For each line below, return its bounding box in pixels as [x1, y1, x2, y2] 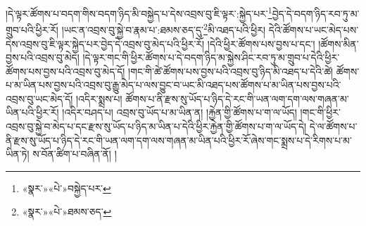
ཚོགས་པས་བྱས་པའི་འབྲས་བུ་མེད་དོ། [6, 63, 125, 78]
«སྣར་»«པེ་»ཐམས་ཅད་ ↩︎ [22, 204, 112, 219]
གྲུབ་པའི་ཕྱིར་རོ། [6, 22, 58, 37]
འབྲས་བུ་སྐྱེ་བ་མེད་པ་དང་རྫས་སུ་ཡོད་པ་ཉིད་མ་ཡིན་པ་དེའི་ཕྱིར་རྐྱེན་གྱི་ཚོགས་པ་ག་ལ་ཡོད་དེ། [6, 119, 307, 134]
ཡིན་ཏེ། [6, 146, 30, 161]
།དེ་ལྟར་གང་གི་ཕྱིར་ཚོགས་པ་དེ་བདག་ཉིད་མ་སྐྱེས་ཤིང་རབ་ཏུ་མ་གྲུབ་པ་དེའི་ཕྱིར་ [82, 50, 340, 65]
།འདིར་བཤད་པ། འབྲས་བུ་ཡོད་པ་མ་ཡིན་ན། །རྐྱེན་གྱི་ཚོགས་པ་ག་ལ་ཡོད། [62, 105, 297, 120]
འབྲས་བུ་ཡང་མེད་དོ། [6, 91, 73, 106]
